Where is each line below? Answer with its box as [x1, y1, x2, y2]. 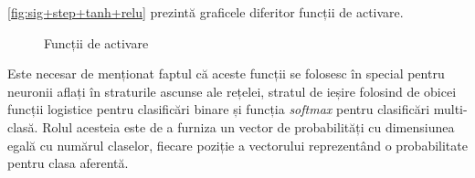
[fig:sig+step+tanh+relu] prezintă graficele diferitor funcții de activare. [7, 3, 404, 21]
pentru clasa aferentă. [7, 153, 129, 173]
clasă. [7, 117, 38, 136]
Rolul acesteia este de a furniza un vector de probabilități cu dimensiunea [42, 117, 455, 136]
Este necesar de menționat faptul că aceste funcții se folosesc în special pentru [7, 64, 445, 83]
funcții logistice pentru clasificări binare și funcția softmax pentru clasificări [7, 99, 430, 119]
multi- [433, 99, 468, 119]
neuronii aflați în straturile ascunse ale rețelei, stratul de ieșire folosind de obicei [7, 81, 457, 100]
